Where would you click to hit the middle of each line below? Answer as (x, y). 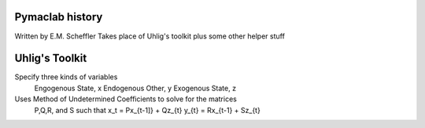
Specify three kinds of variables (66, 77)
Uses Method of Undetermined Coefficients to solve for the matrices (126, 99)
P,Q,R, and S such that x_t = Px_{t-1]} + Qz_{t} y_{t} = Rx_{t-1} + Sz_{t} (148, 110)
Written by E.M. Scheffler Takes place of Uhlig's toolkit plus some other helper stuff (150, 36)
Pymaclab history (59, 17)
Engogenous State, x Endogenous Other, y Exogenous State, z (135, 88)
